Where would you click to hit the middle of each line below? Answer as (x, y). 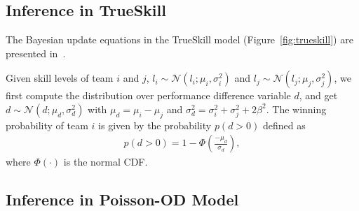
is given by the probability (155, 125)
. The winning (296, 109)
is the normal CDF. (106, 162)
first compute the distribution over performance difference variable (148, 95)
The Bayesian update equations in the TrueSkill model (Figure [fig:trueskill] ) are (179, 39)
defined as (284, 125)
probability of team (47, 125)
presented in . (36, 53)
